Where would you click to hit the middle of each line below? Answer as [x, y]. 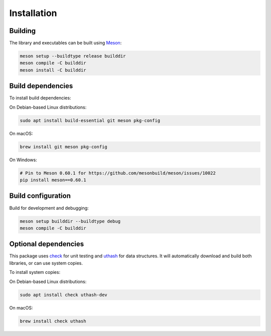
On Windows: [23, 160]
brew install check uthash [53, 321]
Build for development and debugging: [49, 208]
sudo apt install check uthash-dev [63, 295]
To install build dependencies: [40, 98]
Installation [33, 13]
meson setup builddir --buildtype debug [70, 221]
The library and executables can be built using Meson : [65, 43]
